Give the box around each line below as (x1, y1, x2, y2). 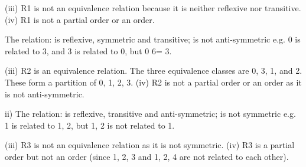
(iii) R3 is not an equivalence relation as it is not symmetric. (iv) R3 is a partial (5, 139, 295, 151)
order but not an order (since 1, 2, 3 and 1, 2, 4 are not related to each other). (5, 150, 289, 162)
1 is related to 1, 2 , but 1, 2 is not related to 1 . (5, 119, 175, 131)
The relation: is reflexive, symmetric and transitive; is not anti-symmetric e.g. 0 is (5, 33, 301, 45)
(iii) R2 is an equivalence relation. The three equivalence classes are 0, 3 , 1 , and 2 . (5, 64, 302, 77)
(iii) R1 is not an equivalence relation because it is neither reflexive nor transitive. (5, 2, 301, 14)
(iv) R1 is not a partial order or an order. (5, 13, 155, 25)
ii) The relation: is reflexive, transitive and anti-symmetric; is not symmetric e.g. (5, 107, 296, 120)
